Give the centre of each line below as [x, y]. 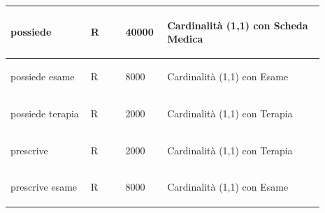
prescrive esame [44, 187]
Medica [185, 39]
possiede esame [43, 76]
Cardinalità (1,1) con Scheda [238, 25]
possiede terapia [45, 113]
